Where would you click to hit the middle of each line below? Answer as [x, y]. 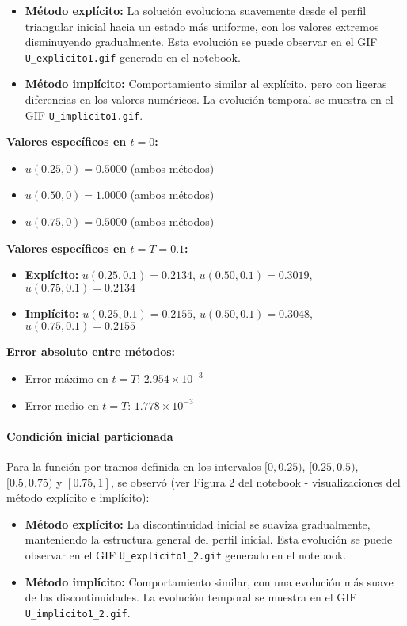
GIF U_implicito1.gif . [84, 115]
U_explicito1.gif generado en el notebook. [133, 57]
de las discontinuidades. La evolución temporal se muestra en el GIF [191, 597]
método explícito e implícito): [78, 497]
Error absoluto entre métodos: [91, 351]
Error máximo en [67, 378]
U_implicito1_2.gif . [78, 612]
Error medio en [62, 405]
